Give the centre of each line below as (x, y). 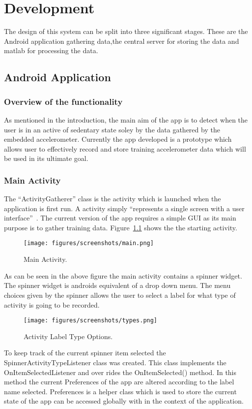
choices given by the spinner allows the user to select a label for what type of (120, 295)
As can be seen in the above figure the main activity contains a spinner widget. (123, 275)
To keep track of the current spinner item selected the (85, 353)
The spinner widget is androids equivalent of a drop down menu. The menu (117, 285)
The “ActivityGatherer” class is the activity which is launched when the (112, 199)
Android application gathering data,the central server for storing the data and (122, 41)
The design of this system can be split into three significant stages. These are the (126, 31)
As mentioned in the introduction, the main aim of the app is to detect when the (126, 119)
